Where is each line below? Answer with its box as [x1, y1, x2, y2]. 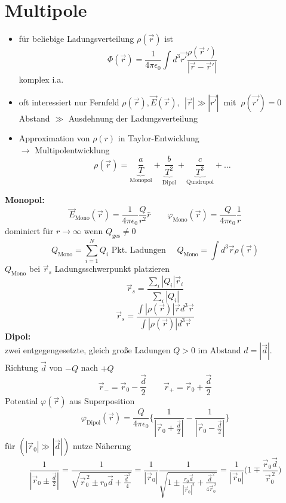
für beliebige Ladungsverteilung [19, 32, 134, 45]
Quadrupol [186, 178, 214, 185]
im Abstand [198, 344, 241, 356]
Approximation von [19, 132, 90, 144]
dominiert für [5, 225, 54, 237]
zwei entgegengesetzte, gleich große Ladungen [5, 344, 171, 356]
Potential [5, 395, 38, 407]
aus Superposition [69, 395, 135, 407]
